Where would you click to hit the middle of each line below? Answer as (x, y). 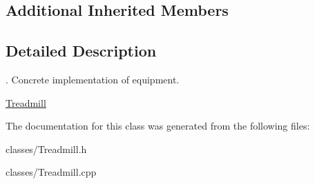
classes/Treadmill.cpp (51, 172)
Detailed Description (81, 51)
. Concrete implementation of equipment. (93, 79)
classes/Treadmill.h (46, 149)
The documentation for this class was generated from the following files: (158, 126)
